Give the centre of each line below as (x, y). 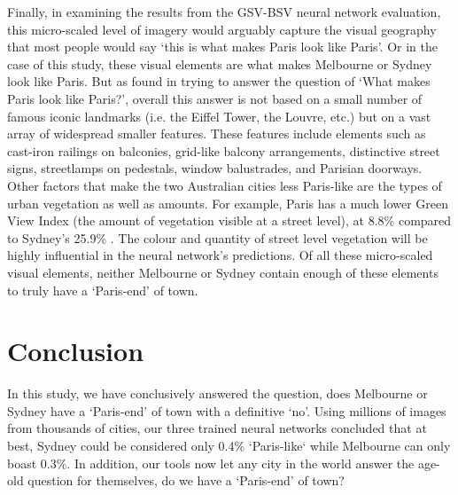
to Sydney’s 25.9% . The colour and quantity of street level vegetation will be (217, 237)
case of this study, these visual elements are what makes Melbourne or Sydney (220, 63)
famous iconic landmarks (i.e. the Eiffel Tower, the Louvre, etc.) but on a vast (219, 116)
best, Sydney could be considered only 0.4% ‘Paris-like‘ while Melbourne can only (229, 445)
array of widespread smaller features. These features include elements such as (217, 134)
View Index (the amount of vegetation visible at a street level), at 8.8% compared (229, 220)
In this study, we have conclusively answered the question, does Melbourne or (217, 393)
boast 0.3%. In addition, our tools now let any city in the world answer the (211, 463)
